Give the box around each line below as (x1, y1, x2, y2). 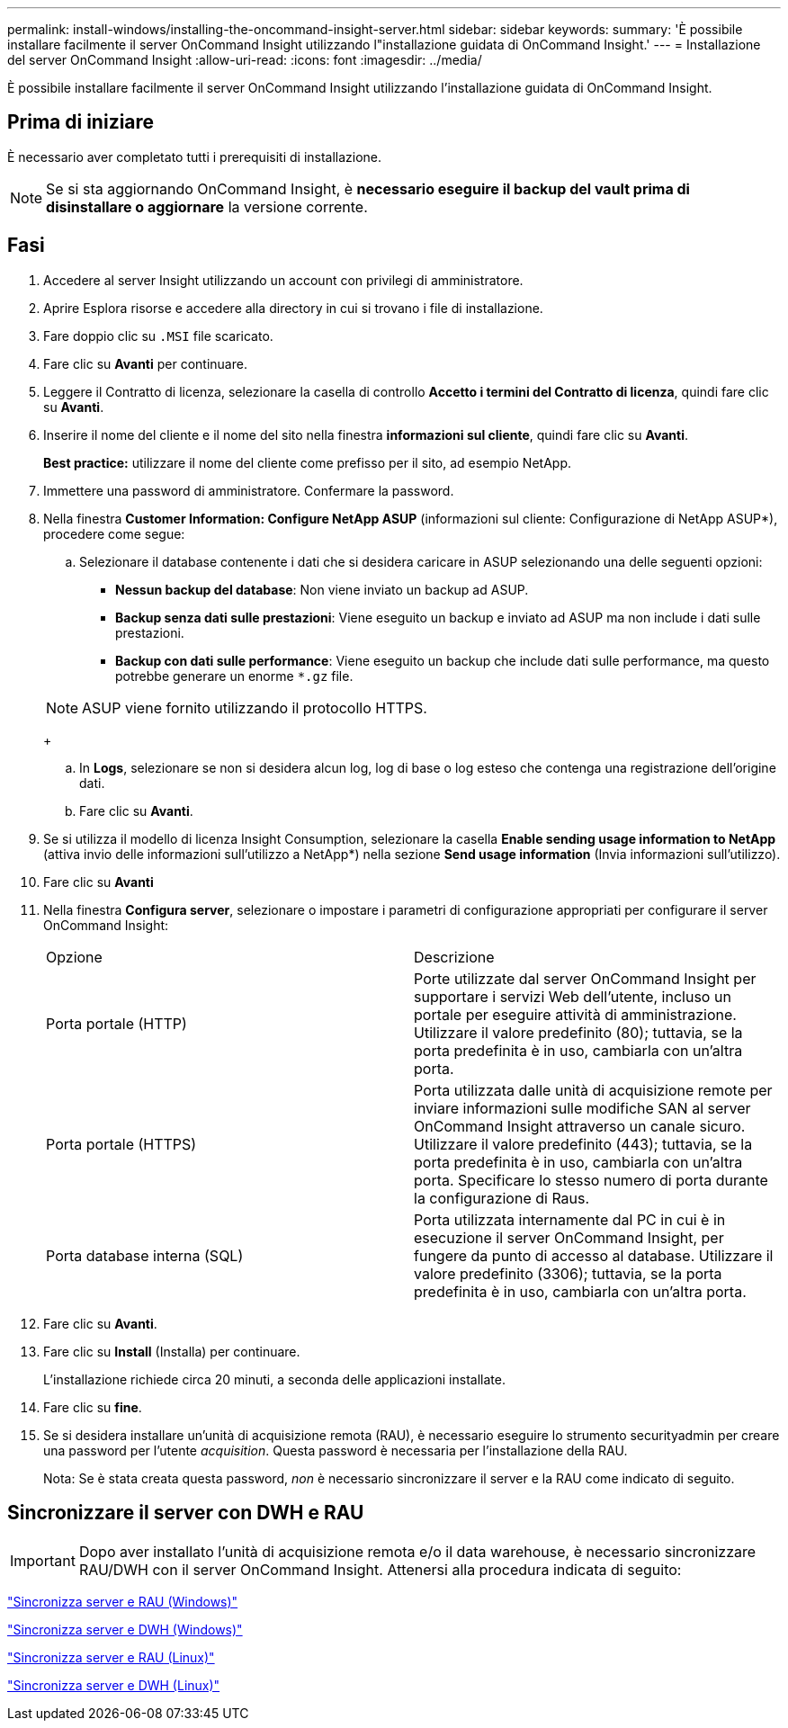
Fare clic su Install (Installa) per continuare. (43, 1343, 300, 1359)
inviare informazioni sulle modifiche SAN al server (414, 1098, 751, 1117)
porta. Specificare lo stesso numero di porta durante (414, 1170, 768, 1189)
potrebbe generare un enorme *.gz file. (115, 667, 354, 684)
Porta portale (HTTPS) (46, 1134, 197, 1153)
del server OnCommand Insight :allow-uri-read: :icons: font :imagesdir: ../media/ (7, 52, 482, 67)
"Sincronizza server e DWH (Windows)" (7, 1621, 243, 1637)
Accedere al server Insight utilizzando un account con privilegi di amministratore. (43, 272, 524, 288)
